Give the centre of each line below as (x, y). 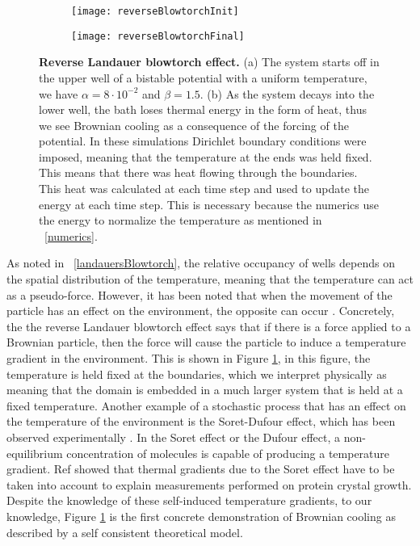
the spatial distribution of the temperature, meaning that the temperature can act (210, 279)
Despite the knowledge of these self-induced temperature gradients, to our (189, 500)
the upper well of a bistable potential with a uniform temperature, (203, 77)
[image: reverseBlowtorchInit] (155, 11)
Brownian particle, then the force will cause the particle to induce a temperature (206, 342)
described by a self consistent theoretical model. (125, 532)
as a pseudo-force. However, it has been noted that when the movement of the (199, 294)
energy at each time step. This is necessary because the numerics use (209, 204)
